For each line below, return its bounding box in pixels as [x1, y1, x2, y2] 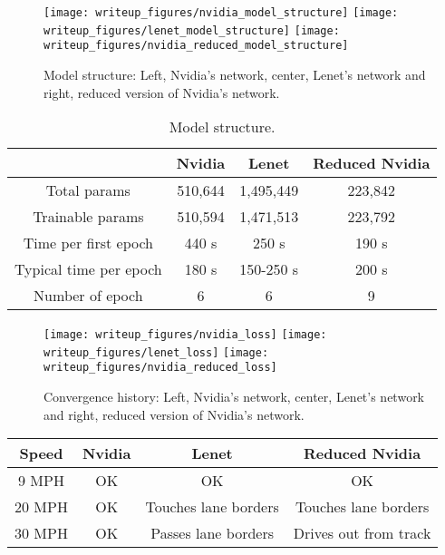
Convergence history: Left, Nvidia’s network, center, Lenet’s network [44, 387, 425, 406]
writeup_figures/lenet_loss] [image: [44, 346, 269, 359]
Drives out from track [293, 522, 431, 544]
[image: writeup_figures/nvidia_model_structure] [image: [44, 6, 399, 19]
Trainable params [33, 206, 144, 228]
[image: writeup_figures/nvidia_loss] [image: [44, 328, 327, 342]
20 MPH [15, 496, 68, 518]
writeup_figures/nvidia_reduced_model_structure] [44, 39, 349, 53]
